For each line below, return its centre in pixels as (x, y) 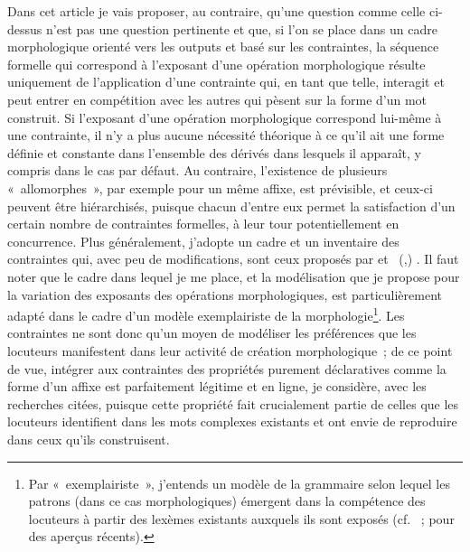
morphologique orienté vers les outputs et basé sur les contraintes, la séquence (223, 47)
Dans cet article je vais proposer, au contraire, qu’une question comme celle (216, 11)
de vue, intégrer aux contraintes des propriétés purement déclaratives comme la (227, 368)
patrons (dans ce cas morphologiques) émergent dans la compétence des (227, 501)
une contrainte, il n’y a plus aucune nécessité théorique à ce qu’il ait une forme (226, 135)
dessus (25, 28)
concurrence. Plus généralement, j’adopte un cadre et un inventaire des (203, 241)
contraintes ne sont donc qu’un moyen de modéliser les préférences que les (212, 333)
